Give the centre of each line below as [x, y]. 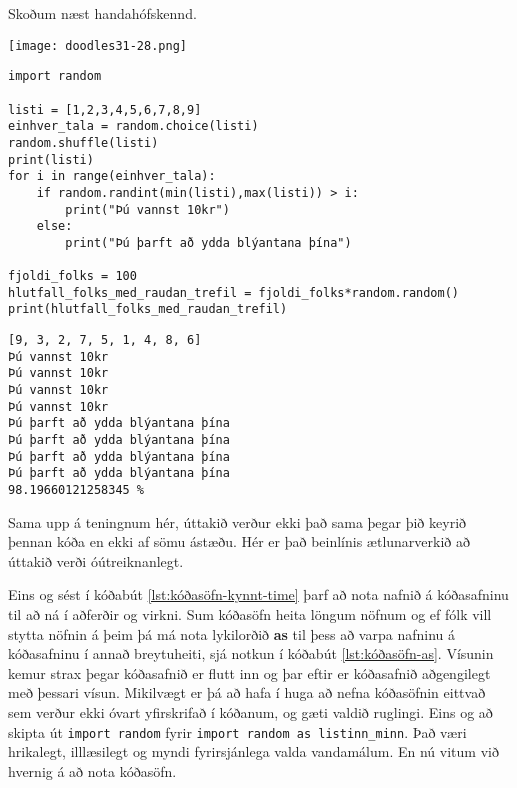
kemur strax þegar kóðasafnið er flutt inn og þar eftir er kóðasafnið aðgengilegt [249, 672]
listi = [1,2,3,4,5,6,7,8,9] [105, 109]
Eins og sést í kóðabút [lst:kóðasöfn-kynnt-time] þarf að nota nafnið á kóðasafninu [258, 594]
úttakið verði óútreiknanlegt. [96, 560]
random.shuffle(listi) [83, 142]
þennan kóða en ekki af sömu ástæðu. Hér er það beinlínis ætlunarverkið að [239, 541]
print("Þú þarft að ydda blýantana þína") [208, 242]
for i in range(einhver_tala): [112, 176]
